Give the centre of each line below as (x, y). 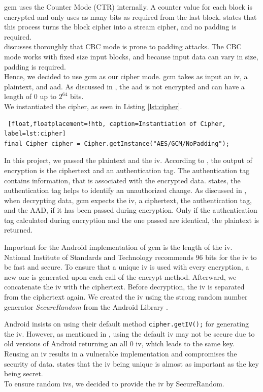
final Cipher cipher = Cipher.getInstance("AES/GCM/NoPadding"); (117, 143)
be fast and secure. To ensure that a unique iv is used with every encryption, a (127, 267)
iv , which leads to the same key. (185, 344)
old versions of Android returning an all (66, 344)
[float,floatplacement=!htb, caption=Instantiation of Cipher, (117, 124)
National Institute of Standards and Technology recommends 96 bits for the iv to (130, 257)
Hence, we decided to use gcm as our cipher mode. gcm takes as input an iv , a (126, 76)
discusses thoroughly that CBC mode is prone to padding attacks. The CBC (123, 46)
